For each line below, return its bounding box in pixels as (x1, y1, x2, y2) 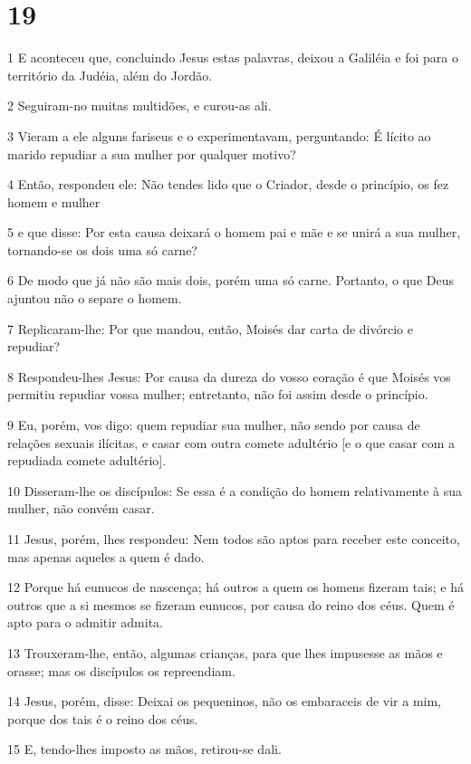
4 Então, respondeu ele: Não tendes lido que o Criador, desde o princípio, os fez (7, 175, 449, 194)
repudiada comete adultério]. (7, 451, 167, 470)
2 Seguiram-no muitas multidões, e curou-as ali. (7, 96, 272, 115)
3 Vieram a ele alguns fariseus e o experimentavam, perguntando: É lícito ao (7, 126, 431, 145)
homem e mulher (7, 192, 101, 211)
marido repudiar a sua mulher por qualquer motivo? (7, 144, 296, 163)
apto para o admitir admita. (7, 613, 163, 632)
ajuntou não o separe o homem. (7, 289, 182, 308)
